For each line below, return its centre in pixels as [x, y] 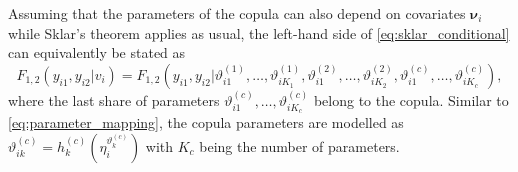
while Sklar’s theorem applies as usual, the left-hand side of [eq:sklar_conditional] [259, 32]
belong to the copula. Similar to [411, 99]
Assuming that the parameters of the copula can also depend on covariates [237, 13]
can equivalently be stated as [97, 52]
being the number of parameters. [299, 146]
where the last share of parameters [114, 99]
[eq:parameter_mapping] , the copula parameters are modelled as [206, 122]
